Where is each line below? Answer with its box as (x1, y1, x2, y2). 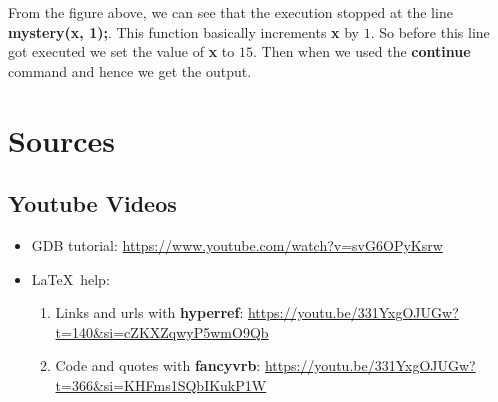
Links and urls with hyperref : (55, 302, 244, 323)
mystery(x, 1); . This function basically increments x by (8, 21, 360, 42)
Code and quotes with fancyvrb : (55, 355, 261, 376)
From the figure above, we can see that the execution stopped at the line (8, 2, 453, 22)
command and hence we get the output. (8, 60, 252, 81)
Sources (8, 119, 115, 160)
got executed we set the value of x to (8, 41, 235, 62)
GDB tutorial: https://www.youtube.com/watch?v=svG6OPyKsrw (31, 234, 443, 255)
